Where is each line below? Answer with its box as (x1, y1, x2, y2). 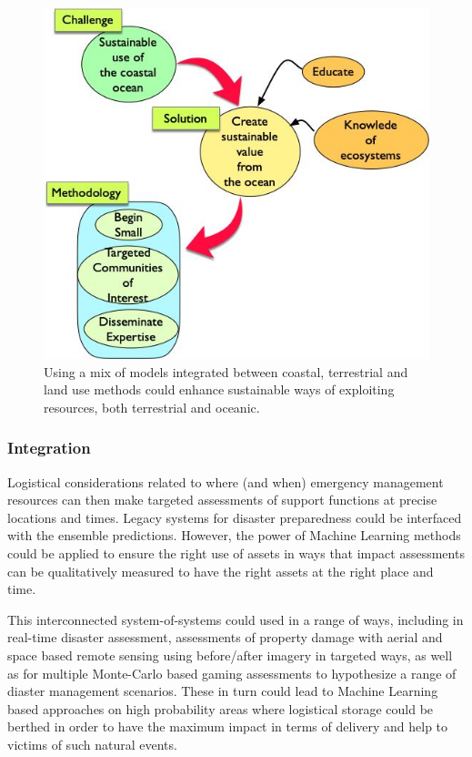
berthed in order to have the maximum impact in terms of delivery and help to (7, 717, 448, 736)
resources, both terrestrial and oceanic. (44, 397, 260, 416)
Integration (7, 436, 91, 459)
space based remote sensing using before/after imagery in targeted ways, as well (7, 645, 453, 664)
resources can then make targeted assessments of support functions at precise (7, 490, 437, 509)
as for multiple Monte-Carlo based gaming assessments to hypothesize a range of (7, 663, 457, 682)
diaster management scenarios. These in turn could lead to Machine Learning (7, 681, 438, 701)
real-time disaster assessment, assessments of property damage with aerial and (7, 628, 443, 647)
